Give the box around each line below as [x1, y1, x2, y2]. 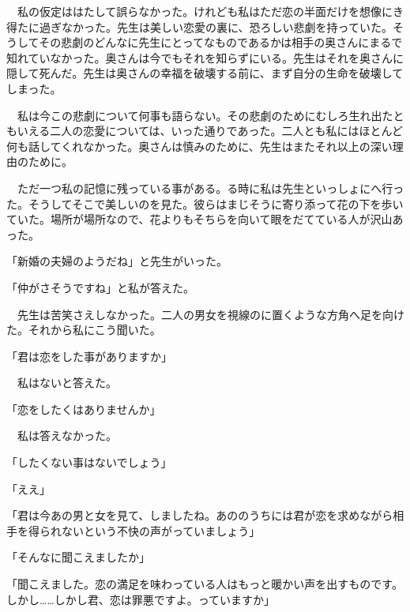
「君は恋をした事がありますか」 [6, 347, 172, 364]
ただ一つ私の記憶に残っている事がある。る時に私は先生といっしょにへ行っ [17, 179, 404, 196]
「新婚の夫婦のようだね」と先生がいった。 [6, 253, 228, 269]
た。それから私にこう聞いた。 [6, 321, 161, 338]
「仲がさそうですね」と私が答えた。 [6, 279, 194, 295]
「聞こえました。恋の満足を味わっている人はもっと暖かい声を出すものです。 [6, 576, 403, 592]
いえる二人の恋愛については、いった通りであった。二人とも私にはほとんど [17, 122, 404, 139]
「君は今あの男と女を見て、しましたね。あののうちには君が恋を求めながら [6, 507, 393, 524]
